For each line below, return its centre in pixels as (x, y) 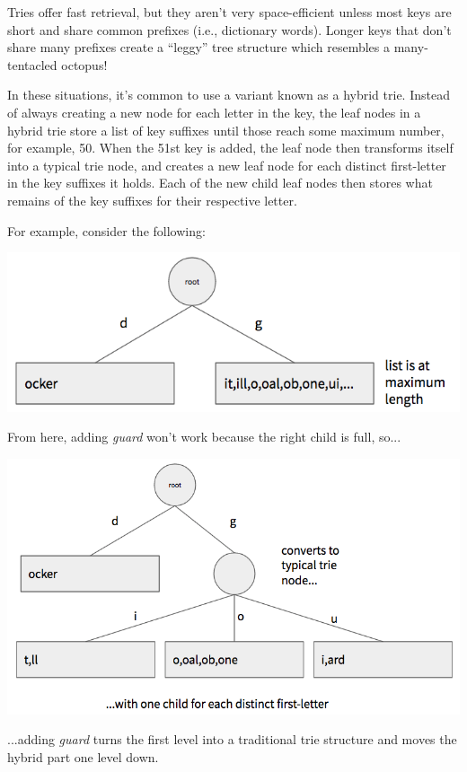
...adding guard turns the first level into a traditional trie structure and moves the (232, 739)
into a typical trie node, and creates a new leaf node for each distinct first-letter (227, 165)
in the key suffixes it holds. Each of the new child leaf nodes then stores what (220, 183)
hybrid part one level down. (83, 757)
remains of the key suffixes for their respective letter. (152, 200)
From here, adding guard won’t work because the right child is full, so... (204, 437)
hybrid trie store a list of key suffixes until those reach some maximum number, (226, 130)
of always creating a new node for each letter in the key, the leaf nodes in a (214, 112)
